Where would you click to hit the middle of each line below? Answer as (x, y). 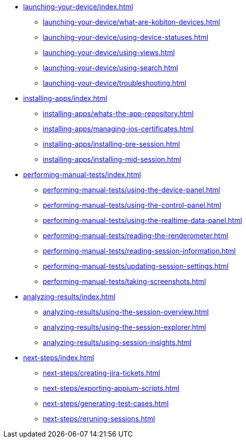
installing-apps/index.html (65, 98)
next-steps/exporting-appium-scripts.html (111, 388)
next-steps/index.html (59, 358)
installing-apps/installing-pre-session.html (111, 144)
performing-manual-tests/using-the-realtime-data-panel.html (142, 220)
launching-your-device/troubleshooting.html (115, 83)
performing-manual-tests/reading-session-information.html (139, 251)
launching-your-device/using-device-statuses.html (126, 37)
